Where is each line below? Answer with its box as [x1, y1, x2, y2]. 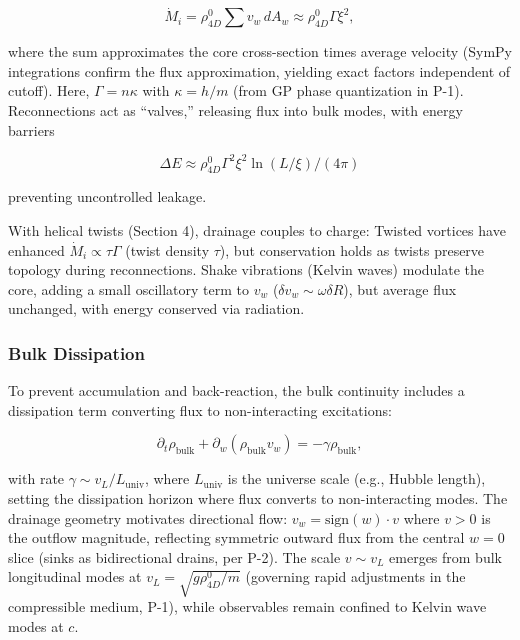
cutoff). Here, [8, 80, 90, 101]
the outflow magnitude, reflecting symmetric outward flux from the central [8, 527, 465, 548]
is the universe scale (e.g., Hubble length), [227, 468, 486, 489]
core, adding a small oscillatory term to [8, 278, 249, 299]
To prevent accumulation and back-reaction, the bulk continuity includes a [8, 380, 465, 401]
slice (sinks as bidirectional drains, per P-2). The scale [8, 546, 341, 567]
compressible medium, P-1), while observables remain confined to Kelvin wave [8, 596, 487, 617]
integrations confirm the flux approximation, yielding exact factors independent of [8, 60, 511, 81]
